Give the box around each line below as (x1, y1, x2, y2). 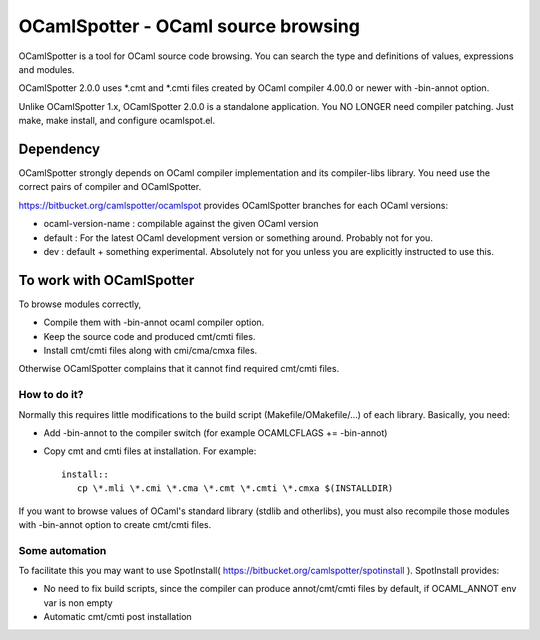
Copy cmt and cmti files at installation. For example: (43, 445, 257, 457)
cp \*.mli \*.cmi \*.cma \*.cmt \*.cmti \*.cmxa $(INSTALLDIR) (76, 483, 394, 494)
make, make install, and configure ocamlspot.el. (18, 115, 216, 127)
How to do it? (18, 388, 84, 402)
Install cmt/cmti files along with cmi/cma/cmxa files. (43, 345, 258, 357)
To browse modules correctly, (18, 298, 142, 310)
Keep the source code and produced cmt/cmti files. (43, 330, 256, 342)
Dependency (18, 140, 100, 157)
